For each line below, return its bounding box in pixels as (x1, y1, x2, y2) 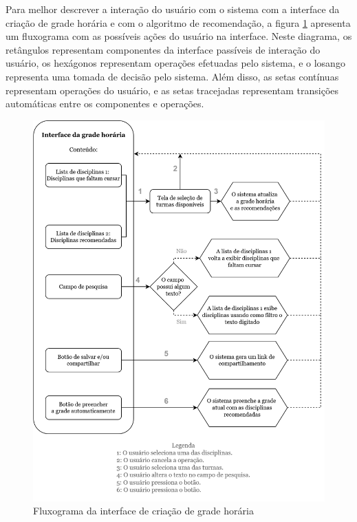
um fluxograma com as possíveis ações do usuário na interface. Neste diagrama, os (6, 29, 352, 43)
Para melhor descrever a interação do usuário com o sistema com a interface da (6, 2, 340, 16)
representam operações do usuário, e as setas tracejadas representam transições (6, 83, 339, 97)
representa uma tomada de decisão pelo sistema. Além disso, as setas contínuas (6, 69, 339, 83)
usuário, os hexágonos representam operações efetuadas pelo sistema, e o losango (6, 56, 345, 70)
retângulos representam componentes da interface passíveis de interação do (6, 42, 321, 56)
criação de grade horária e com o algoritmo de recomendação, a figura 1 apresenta (6, 15, 351, 30)
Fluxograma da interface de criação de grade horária (33, 503, 254, 518)
